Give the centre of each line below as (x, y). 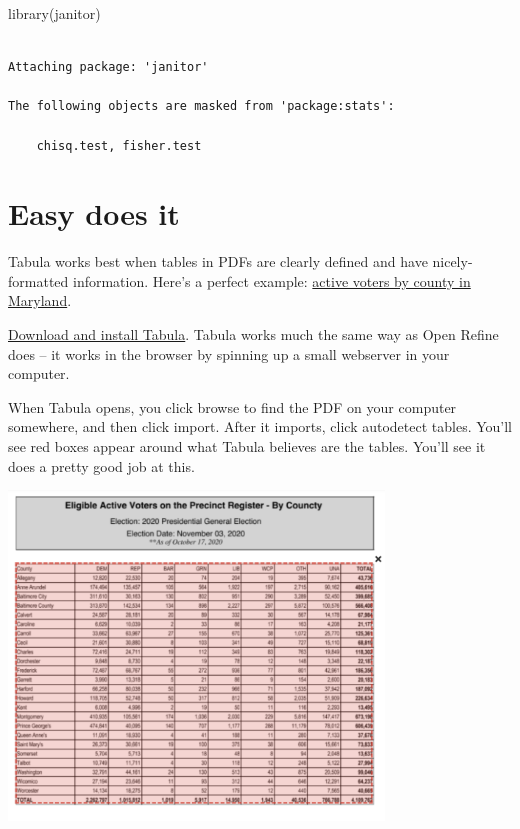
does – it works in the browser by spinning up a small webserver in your (229, 353)
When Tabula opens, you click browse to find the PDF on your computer (232, 406)
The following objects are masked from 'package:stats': (201, 106)
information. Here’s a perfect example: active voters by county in (271, 280)
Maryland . (40, 300)
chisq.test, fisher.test (119, 145)
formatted (38, 280)
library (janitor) (54, 13)
